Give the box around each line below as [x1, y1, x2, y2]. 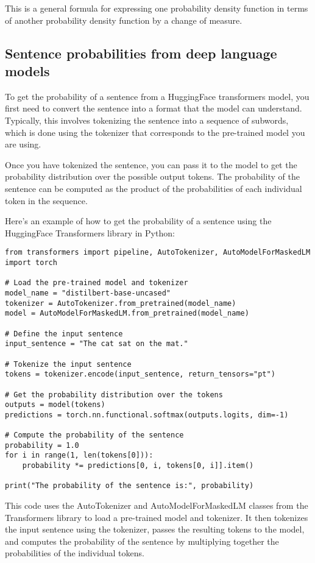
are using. [5, 138, 41, 150]
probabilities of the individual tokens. [5, 547, 144, 559]
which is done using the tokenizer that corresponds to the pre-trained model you [5, 126, 305, 138]
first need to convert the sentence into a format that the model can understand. [5, 102, 302, 115]
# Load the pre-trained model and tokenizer [5, 278, 188, 288]
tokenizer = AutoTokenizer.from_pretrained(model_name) [5, 299, 236, 308]
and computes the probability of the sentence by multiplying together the [5, 534, 279, 547]
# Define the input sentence [5, 329, 123, 338]
